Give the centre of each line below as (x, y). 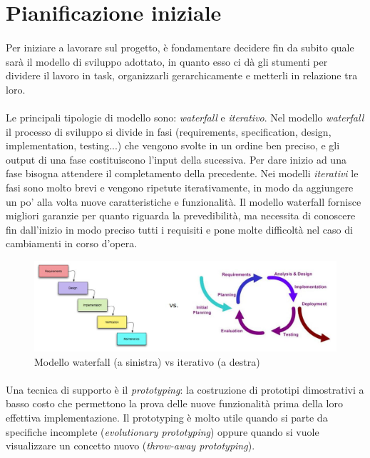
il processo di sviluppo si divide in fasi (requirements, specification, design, (169, 131)
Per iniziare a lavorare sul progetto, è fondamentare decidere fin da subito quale (180, 47)
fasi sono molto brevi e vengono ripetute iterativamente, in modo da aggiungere (180, 187)
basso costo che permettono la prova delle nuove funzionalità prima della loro (174, 403)
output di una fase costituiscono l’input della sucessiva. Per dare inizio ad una (176, 159)
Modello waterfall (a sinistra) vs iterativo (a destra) (147, 361)
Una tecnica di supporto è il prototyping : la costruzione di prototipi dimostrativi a (185, 389)
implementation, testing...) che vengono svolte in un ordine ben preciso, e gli (173, 145)
